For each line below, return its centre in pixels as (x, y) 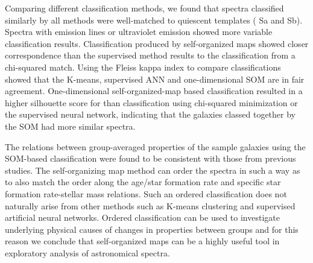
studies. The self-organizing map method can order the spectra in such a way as (153, 170)
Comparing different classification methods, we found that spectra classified (144, 8)
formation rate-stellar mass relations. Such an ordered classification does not (146, 193)
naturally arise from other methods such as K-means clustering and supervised (150, 205)
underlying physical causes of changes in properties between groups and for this (152, 229)
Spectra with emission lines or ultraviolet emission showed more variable (139, 32)
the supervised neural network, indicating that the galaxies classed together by (150, 114)
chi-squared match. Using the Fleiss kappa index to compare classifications (143, 67)
